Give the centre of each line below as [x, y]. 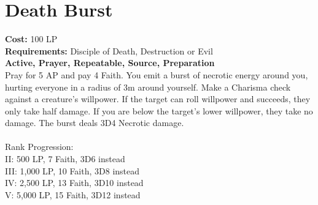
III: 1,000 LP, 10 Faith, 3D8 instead [72, 170]
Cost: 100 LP [31, 39]
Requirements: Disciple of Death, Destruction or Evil [109, 50]
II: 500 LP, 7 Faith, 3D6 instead [65, 159]
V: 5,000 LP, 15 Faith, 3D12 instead [73, 194]
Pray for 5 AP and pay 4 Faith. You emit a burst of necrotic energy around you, [157, 74]
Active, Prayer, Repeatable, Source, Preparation [110, 63]
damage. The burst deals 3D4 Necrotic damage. [95, 123]
